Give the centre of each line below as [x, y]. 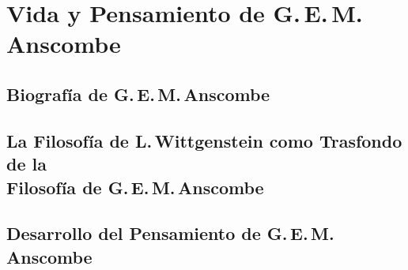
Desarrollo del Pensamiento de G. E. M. [170, 233]
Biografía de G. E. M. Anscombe [138, 94]
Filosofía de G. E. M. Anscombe [135, 187]
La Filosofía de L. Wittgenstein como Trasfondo [204, 140]
